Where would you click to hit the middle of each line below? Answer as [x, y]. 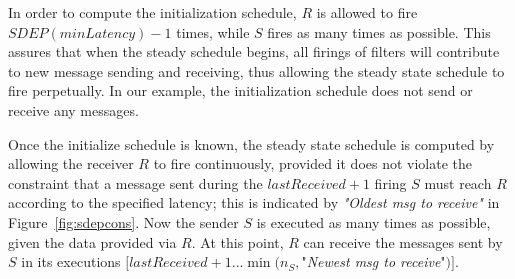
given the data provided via [92, 241]
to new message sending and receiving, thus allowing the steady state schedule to [256, 70]
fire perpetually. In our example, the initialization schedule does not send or [240, 90]
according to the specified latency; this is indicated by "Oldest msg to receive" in [254, 202]
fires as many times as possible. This [379, 31]
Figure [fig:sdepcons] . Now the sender [123, 221]
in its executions [71, 261]
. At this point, [237, 241]
